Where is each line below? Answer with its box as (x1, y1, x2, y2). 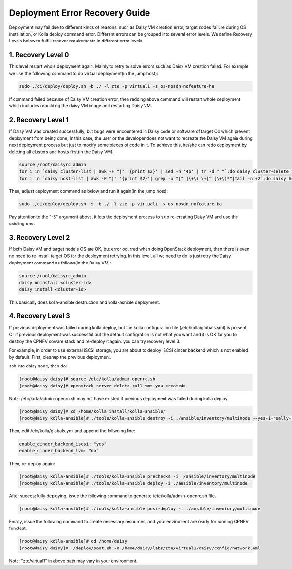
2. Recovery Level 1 (9, 115, 69, 124)
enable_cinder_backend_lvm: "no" (19, 448, 99, 453)
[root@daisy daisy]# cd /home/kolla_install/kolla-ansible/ (19, 408, 166, 414)
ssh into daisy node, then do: (9, 363, 68, 369)
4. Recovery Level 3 (9, 312, 70, 320)
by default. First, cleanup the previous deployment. (9, 354, 111, 360)
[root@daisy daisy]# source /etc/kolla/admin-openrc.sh (19, 376, 156, 382)
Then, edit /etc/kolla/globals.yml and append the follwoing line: (9, 428, 136, 434)
